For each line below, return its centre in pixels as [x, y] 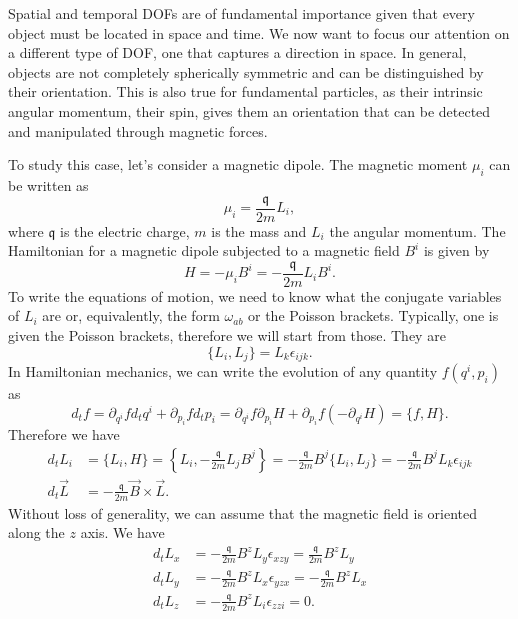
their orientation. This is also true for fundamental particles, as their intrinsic [245, 91]
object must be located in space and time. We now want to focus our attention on [259, 32]
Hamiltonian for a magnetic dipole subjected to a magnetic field [204, 250]
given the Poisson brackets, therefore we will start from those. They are [227, 335]
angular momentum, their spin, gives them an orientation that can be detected [249, 110]
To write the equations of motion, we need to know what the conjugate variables [255, 295]
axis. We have [122, 532]
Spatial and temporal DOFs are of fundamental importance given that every [241, 13]
